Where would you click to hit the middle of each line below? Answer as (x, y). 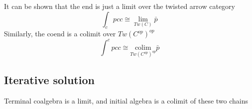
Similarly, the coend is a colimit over (60, 34)
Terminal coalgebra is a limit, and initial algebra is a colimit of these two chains (126, 100)
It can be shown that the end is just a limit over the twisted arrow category (120, 6)
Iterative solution (49, 80)
